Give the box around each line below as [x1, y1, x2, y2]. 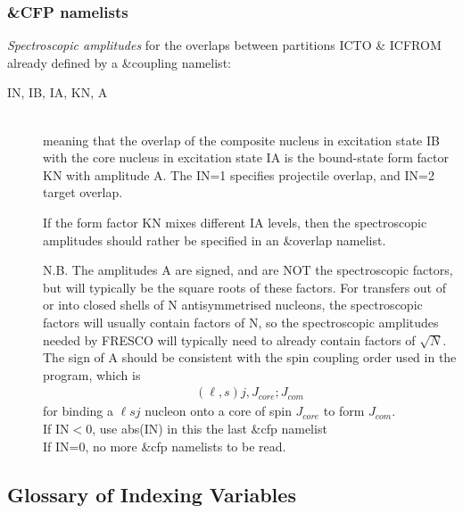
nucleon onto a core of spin [145, 401, 292, 420]
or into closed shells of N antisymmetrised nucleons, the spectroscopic [43, 295, 423, 314]
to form [323, 401, 365, 420]
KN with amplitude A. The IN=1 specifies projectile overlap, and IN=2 [43, 165, 434, 184]
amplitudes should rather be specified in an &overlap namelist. [43, 230, 386, 249]
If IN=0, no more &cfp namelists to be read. [43, 436, 286, 455]
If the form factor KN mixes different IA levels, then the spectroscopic [43, 212, 427, 231]
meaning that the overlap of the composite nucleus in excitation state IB [43, 130, 440, 149]
